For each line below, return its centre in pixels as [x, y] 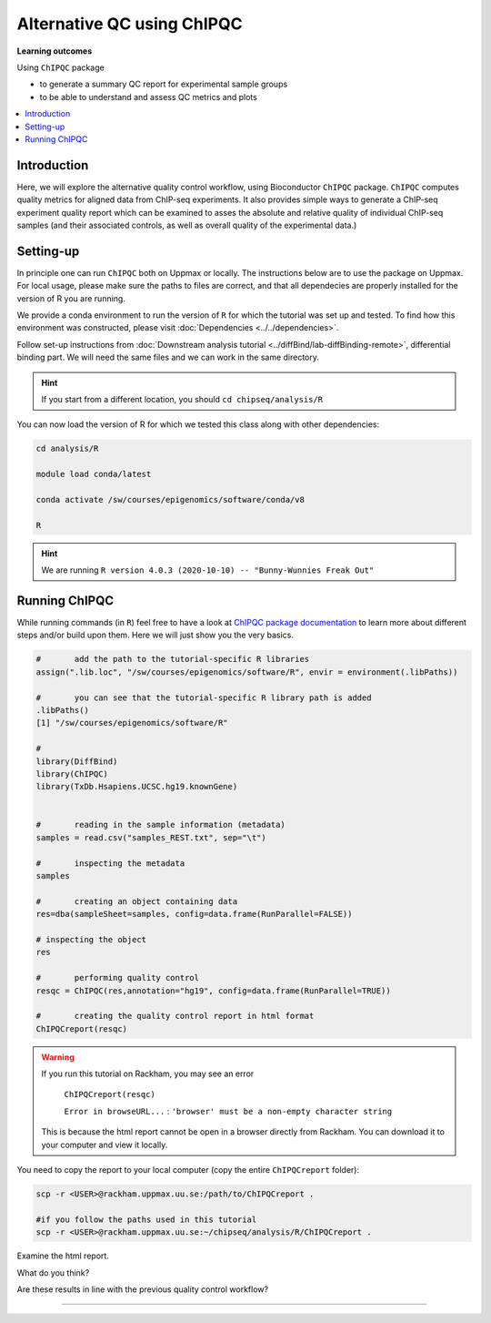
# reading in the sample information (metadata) [160, 825]
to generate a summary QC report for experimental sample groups [164, 84]
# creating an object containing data [137, 901]
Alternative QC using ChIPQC [130, 24]
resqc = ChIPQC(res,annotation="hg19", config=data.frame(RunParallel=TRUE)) [213, 991]
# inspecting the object [91, 939]
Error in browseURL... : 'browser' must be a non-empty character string [228, 1111]
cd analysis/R [67, 449]
